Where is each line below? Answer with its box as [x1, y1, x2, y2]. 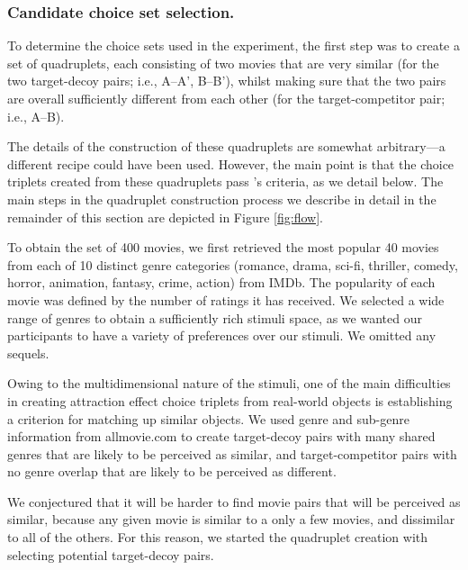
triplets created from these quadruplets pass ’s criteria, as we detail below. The [7, 172, 444, 191]
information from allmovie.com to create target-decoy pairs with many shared [7, 427, 436, 446]
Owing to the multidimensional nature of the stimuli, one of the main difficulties [7, 374, 451, 393]
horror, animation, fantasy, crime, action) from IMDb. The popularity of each [7, 273, 436, 292]
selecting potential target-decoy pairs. [7, 545, 214, 564]
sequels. [7, 343, 49, 362]
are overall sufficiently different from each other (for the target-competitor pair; [7, 89, 445, 107]
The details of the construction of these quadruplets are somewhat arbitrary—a [7, 137, 445, 156]
